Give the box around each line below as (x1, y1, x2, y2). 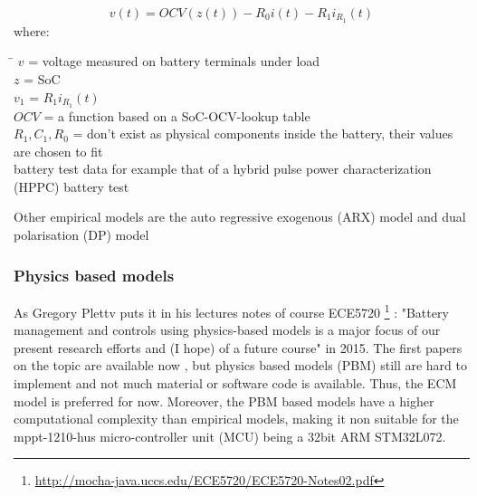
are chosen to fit (14, 141, 103, 160)
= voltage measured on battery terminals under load (28, 52, 320, 71)
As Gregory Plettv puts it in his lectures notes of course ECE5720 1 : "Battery (14, 300, 449, 321)
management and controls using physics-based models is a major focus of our (14, 320, 441, 339)
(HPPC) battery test (14, 176, 129, 196)
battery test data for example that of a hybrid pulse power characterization (14, 159, 432, 178)
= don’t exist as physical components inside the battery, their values (72, 124, 453, 143)
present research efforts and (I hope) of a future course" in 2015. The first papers (14, 338, 463, 357)
